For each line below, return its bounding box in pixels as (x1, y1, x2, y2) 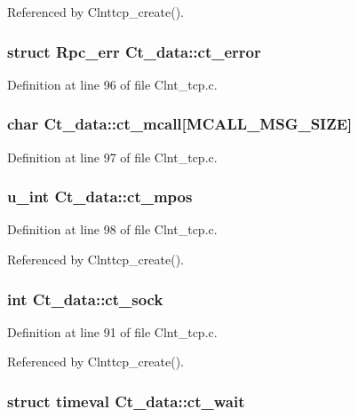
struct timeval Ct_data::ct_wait (7, 389, 245, 412)
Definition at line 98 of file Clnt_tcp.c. (7, 220, 218, 239)
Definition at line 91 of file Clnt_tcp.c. (7, 322, 218, 341)
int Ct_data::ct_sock (7, 287, 163, 310)
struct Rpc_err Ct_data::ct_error (7, 40, 261, 62)
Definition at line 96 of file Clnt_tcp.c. (7, 75, 218, 93)
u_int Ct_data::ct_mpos (7, 185, 193, 208)
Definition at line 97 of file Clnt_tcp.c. (7, 147, 218, 166)
